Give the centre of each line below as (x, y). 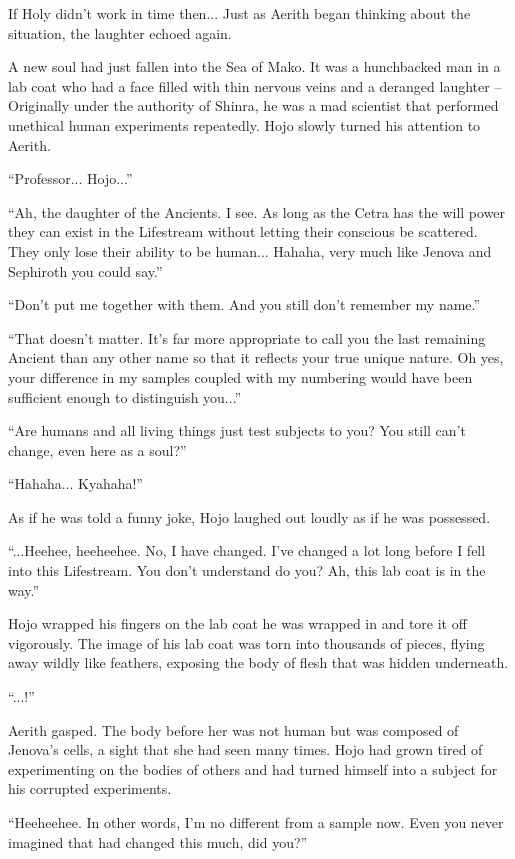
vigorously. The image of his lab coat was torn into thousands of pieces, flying (246, 642)
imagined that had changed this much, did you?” (158, 841)
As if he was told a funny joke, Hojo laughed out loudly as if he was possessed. (249, 516)
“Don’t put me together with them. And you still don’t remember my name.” (244, 304)
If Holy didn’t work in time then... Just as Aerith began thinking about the (239, 13)
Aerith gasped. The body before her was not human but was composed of (233, 729)
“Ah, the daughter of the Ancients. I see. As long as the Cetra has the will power (257, 211)
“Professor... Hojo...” (70, 178)
